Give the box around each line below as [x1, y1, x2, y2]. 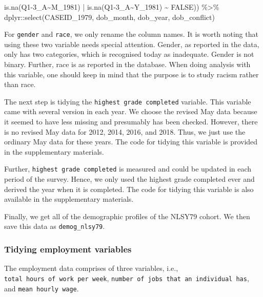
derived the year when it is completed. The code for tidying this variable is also [4, 183, 254, 194]
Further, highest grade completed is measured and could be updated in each [4, 163, 252, 174]
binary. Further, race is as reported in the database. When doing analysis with [4, 59, 251, 70]
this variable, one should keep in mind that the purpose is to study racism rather [4, 69, 259, 79]
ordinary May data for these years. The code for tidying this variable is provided [4, 136, 258, 147]
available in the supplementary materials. [4, 194, 134, 204]
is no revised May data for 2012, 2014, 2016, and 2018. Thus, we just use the [4, 126, 246, 137]
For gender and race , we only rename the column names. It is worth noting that [4, 29, 258, 39]
